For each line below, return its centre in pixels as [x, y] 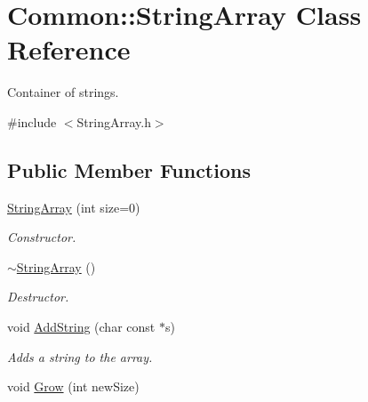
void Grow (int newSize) [73, 386]
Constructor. [42, 237]
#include [32, 121]
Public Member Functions [129, 169]
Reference [69, 49]
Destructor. [38, 297]
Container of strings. [63, 92]
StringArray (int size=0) [74, 207]
